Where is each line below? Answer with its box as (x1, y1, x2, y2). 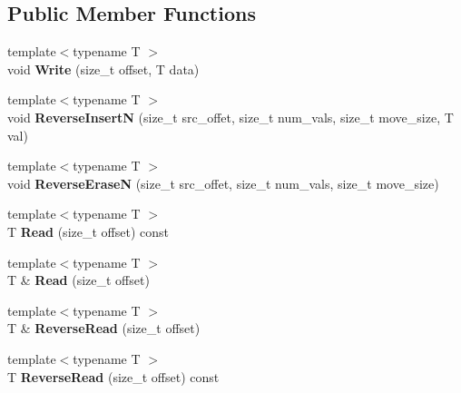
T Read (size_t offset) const (7, 221, 169, 241)
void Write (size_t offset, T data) (7, 59, 200, 78)
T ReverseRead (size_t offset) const (7, 367, 220, 386)
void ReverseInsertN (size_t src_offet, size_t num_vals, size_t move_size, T (7, 107, 454, 126)
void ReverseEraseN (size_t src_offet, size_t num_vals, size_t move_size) (7, 173, 439, 192)
